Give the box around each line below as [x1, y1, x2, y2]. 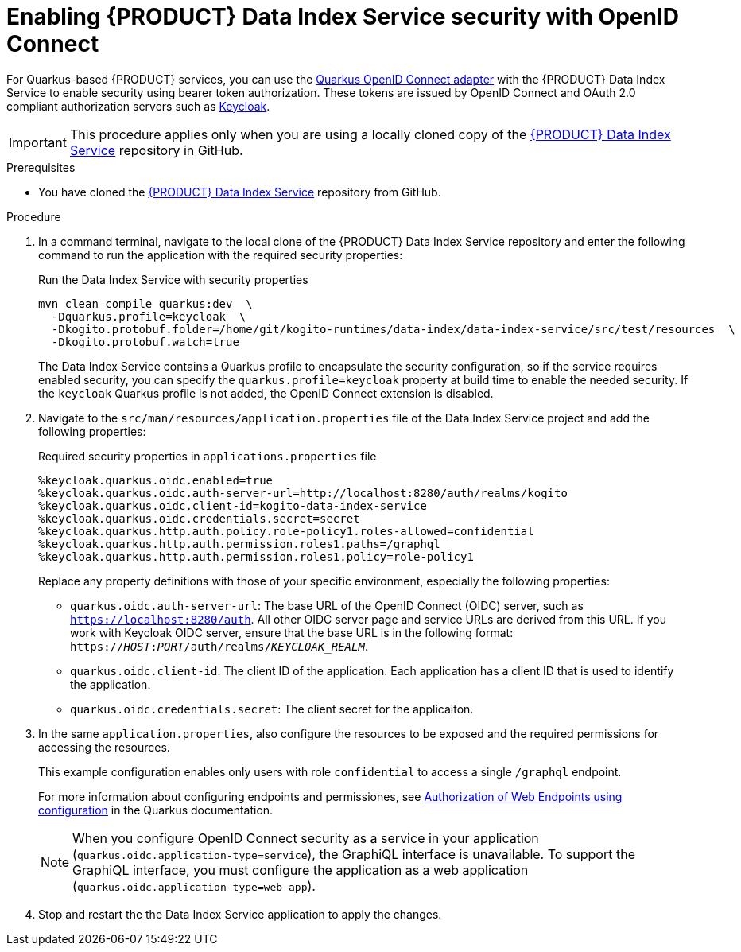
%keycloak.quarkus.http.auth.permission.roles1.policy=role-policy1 [38, 550, 474, 563]
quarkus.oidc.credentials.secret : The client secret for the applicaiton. [70, 701, 474, 716]
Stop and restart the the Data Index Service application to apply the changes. [38, 907, 442, 921]
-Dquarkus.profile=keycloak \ [51, 309, 246, 323]
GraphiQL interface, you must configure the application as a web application [72, 861, 529, 878]
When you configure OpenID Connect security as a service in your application [72, 830, 539, 846]
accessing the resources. [38, 740, 170, 754]
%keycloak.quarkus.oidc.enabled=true [38, 473, 274, 487]
